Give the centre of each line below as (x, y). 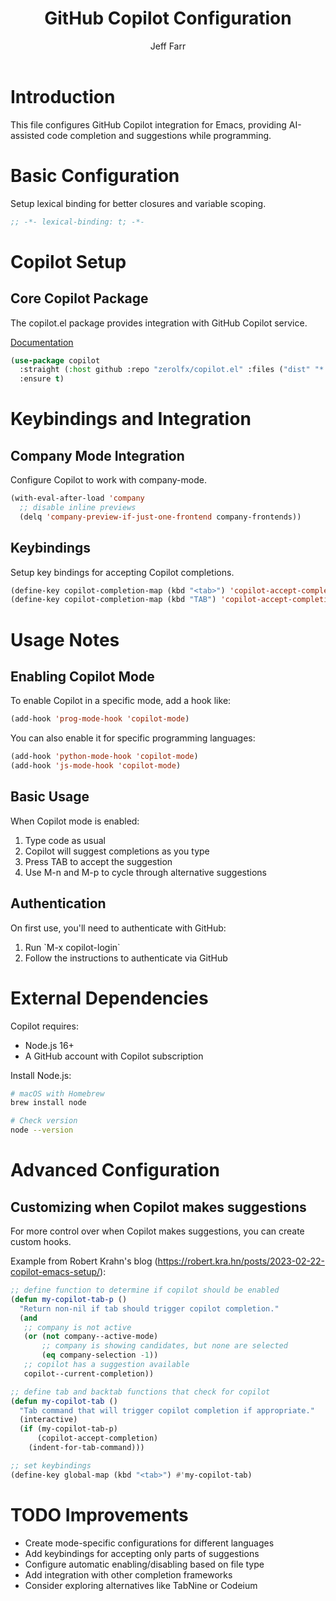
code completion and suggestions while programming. (159, 135)
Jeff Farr (168, 46)
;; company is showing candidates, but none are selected (164, 1346)
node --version (42, 1130)
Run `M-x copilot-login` (72, 947)
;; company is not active (77, 1327)
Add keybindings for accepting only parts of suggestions (142, 1553)
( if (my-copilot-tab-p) (68, 1429)
